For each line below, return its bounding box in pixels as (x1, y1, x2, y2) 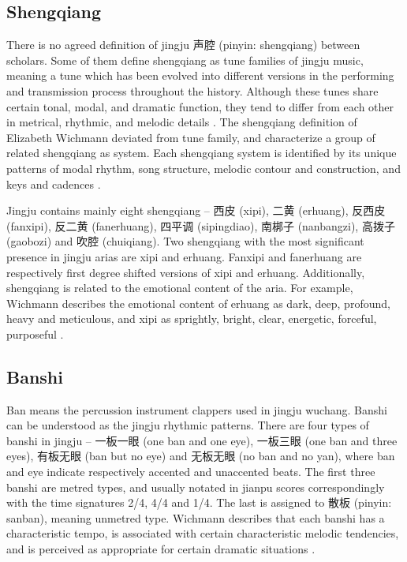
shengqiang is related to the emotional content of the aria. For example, (6, 279, 353, 296)
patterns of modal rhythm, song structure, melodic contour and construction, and (6, 159, 401, 176)
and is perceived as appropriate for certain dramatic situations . (6, 541, 316, 557)
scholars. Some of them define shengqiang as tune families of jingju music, (6, 51, 364, 68)
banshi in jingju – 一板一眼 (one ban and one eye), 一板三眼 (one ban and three (6, 432, 398, 448)
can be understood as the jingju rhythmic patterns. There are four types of (6, 417, 369, 433)
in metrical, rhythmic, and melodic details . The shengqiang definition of (6, 114, 357, 130)
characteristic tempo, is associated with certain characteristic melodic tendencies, (6, 525, 399, 541)
